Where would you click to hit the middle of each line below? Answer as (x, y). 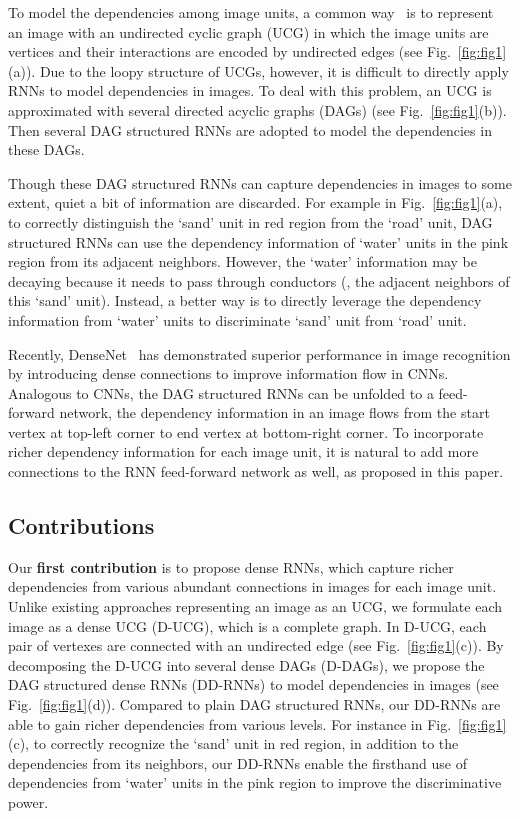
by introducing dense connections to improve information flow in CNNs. (228, 373)
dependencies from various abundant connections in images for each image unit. (252, 586)
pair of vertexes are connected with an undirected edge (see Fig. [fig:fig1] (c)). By (256, 645)
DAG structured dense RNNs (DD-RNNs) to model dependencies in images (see (253, 684)
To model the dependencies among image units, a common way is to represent (251, 12)
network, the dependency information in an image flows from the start (274, 412)
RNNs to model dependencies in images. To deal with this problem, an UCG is (250, 90)
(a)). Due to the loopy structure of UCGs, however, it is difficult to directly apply (258, 70)
